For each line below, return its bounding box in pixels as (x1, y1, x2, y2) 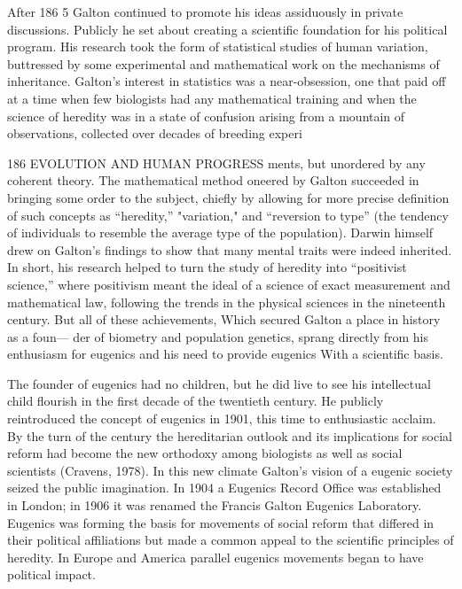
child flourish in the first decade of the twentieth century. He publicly (7, 391, 384, 410)
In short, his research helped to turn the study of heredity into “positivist (7, 258, 407, 276)
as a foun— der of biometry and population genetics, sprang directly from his (7, 327, 428, 345)
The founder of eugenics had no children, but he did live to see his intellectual (7, 374, 431, 392)
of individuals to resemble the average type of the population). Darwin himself (7, 223, 434, 242)
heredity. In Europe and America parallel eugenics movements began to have (7, 547, 424, 566)
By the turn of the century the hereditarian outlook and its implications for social (7, 426, 452, 445)
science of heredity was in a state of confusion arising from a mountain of (7, 106, 405, 125)
